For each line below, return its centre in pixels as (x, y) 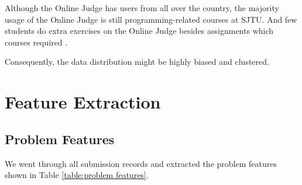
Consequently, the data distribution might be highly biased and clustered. (137, 62)
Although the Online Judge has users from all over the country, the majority (142, 8)
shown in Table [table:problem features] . (77, 175)
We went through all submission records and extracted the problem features (141, 163)
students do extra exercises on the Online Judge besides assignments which (139, 31)
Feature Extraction (83, 102)
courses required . (36, 42)
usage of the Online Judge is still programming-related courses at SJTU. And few (151, 19)
